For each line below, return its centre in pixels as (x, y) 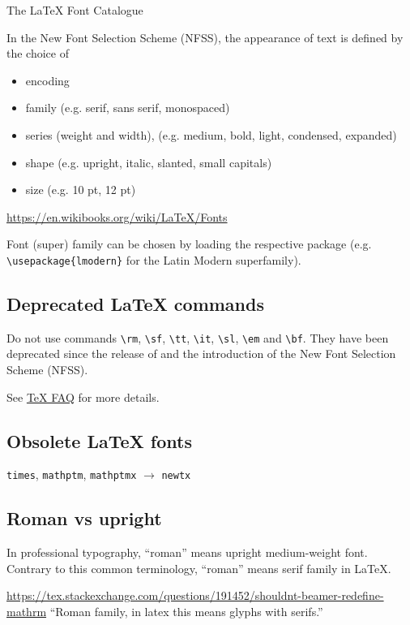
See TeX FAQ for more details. (83, 397)
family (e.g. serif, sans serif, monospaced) (128, 108)
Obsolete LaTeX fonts (99, 440)
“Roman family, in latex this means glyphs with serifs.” (186, 612)
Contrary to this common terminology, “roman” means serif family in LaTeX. (199, 568)
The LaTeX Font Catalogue (75, 10)
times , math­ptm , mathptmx (72, 474)
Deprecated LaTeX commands (135, 303)
